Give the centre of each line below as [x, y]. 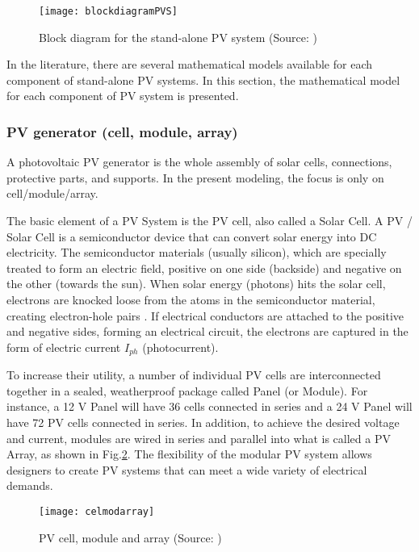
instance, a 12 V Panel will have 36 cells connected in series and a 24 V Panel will [209, 406]
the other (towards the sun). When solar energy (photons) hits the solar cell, [196, 284]
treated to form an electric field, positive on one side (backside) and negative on [204, 268]
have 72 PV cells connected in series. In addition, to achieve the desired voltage [203, 422]
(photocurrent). [180, 347]
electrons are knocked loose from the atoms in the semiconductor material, [191, 299]
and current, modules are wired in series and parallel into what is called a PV [199, 438]
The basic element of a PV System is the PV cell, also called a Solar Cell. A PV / [209, 221]
